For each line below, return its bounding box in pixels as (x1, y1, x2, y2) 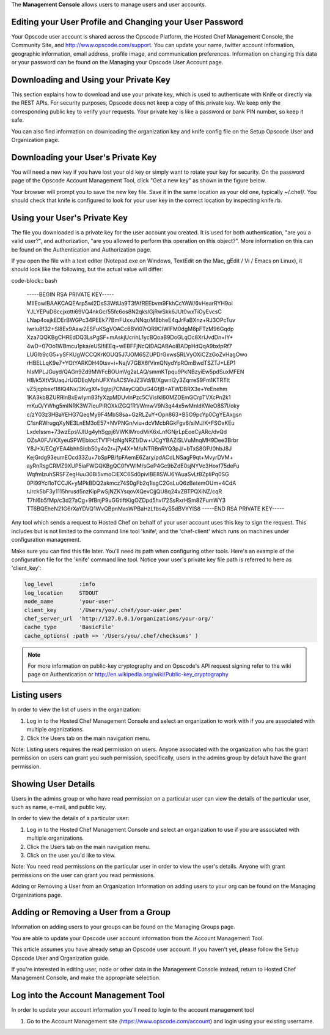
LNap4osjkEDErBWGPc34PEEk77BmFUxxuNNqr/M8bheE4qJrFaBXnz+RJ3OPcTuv (26, 316, 235, 324)
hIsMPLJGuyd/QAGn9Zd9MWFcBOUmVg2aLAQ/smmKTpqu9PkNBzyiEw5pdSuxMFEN (26, 368, 244, 375)
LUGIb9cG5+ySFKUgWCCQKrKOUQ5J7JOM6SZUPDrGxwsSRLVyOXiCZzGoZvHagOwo (26, 351, 248, 358)
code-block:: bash (11, 277, 57, 284)
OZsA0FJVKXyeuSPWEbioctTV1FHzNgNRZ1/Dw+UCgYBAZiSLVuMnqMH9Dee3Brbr (26, 436, 239, 444)
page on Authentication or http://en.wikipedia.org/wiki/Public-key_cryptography (28, 671, 229, 678)
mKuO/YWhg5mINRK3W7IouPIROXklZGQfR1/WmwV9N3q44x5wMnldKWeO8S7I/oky (26, 402, 240, 409)
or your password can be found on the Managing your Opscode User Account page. (11, 59, 224, 66)
